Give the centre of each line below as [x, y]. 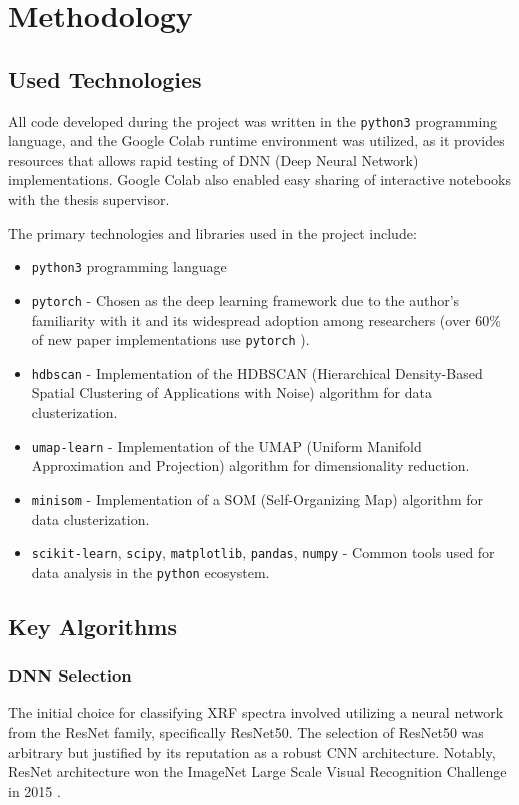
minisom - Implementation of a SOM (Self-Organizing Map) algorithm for [257, 498]
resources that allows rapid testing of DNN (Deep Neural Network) [213, 159]
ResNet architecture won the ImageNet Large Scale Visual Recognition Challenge [257, 771]
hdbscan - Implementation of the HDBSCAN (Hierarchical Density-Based [257, 372]
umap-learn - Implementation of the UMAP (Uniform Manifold [226, 445]
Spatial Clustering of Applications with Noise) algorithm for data [231, 392]
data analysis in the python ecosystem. [150, 571]
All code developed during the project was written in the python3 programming [253, 120]
